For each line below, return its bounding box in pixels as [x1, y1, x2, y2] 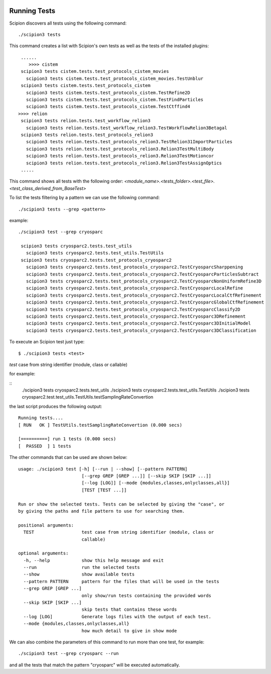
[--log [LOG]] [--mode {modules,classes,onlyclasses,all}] [81, 480, 230, 486]
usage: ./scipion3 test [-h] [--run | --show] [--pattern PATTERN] [18, 466, 188, 472]
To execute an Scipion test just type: [9, 339, 85, 345]
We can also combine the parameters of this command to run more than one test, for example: [9, 639, 205, 645]
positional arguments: [18, 522, 74, 528]
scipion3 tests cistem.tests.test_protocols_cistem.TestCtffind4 [26, 104, 190, 110]
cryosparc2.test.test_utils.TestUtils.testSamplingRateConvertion [22, 394, 154, 400]
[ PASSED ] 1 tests [18, 443, 71, 449]
